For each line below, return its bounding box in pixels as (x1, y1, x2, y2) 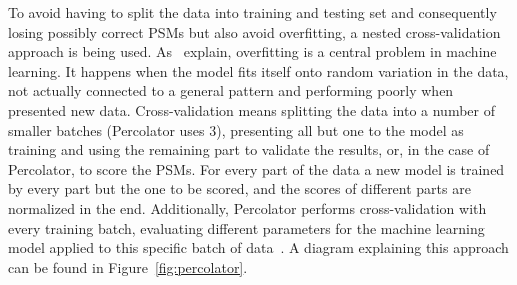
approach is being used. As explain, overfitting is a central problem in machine (8, 41, 497, 62)
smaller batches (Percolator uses (8, 119, 205, 140)
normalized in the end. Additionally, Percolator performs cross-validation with (8, 197, 487, 218)
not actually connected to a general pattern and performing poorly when (8, 80, 454, 101)
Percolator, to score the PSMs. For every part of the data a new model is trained (8, 158, 505, 179)
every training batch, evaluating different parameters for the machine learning (8, 217, 485, 238)
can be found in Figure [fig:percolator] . (8, 256, 248, 277)
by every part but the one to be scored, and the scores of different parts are (8, 178, 471, 199)
